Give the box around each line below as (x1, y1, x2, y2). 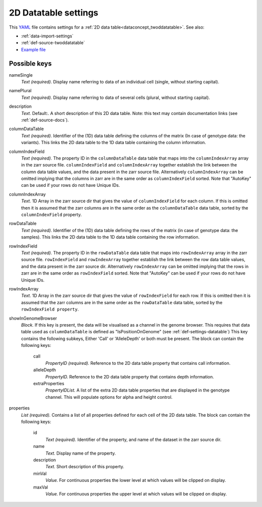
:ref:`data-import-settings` (21, 33, 74, 39)
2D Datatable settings (9, 7, 98, 18)
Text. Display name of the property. (45, 450, 116, 456)
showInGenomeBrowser (9, 315, 57, 321)
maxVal (33, 484, 48, 490)
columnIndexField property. (21, 212, 82, 218)
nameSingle (9, 72, 33, 78)
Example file (21, 47, 46, 52)
